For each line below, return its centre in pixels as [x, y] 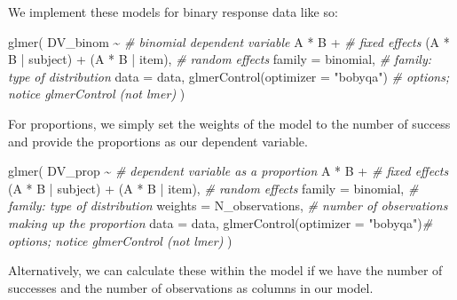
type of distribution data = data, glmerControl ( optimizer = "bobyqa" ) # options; [229, 76]
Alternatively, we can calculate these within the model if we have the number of [225, 270]
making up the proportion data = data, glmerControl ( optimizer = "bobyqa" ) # [221, 222]
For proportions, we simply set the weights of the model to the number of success [229, 123]
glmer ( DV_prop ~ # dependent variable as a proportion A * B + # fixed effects [228, 171]
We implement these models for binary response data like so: [173, 12]
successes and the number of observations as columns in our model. [191, 287]
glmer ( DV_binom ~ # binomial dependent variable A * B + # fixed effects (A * [229, 41]
